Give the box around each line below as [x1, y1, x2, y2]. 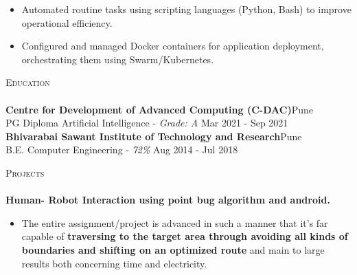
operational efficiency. [21, 15, 113, 30]
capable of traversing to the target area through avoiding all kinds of [21, 229, 348, 243]
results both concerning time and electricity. [21, 256, 207, 270]
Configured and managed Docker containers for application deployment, [21, 38, 324, 53]
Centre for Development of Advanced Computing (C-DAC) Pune [5, 102, 313, 116]
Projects [5, 165, 45, 179]
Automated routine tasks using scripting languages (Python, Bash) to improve [21, 2, 352, 16]
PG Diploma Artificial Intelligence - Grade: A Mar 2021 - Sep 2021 [5, 115, 288, 130]
